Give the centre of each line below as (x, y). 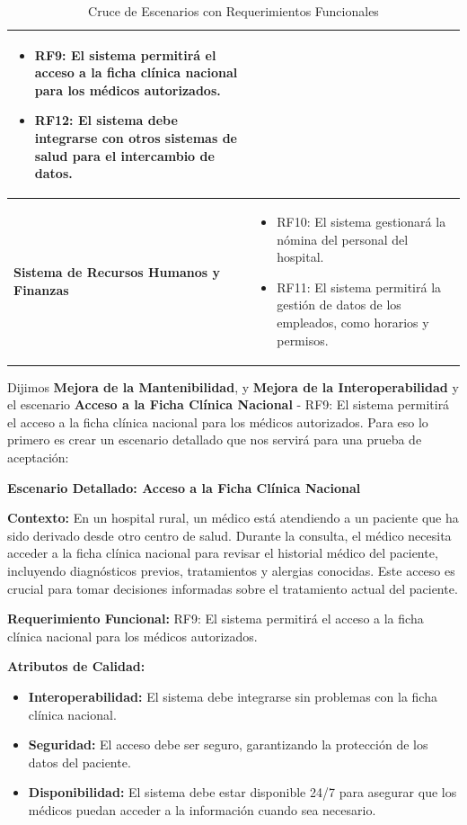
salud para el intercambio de (124, 155)
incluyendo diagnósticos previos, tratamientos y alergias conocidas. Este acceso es (231, 570)
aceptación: (38, 457)
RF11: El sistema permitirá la (359, 287)
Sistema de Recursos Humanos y (117, 271)
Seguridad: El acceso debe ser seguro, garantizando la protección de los (228, 744)
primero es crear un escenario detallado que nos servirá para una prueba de (215, 439)
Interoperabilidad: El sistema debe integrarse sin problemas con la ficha (233, 696)
